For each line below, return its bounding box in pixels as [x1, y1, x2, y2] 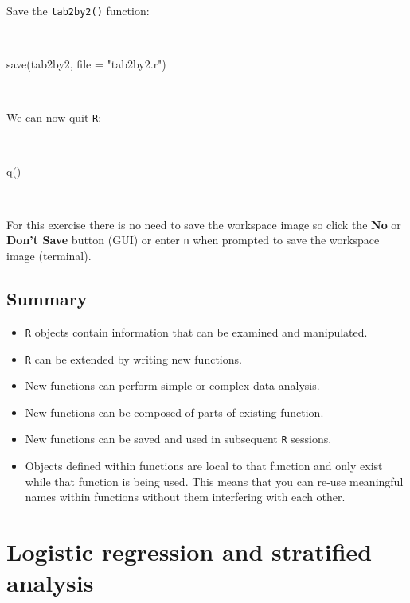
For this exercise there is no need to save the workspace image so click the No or [6, 216, 401, 232]
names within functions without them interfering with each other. [25, 488, 346, 505]
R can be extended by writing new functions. [25, 350, 242, 367]
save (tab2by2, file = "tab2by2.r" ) [6, 56, 166, 72]
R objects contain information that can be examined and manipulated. [25, 323, 368, 340]
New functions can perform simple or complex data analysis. [25, 377, 320, 394]
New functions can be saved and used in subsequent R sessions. [25, 430, 332, 447]
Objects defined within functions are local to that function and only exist [25, 457, 383, 474]
